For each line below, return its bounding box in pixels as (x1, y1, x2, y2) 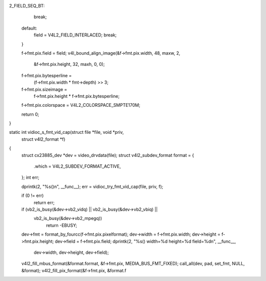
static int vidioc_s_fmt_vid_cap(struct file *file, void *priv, (9, 129, 124, 135)
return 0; (21, 111, 39, 117)
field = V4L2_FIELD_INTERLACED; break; (33, 32, 117, 38)
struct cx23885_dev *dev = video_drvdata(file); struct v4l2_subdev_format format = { (21, 152, 194, 158)
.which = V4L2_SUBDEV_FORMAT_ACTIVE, (33, 163, 121, 169)
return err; (33, 199, 55, 205)
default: (21, 25, 37, 31)
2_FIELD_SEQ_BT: (9, 3, 45, 8)
